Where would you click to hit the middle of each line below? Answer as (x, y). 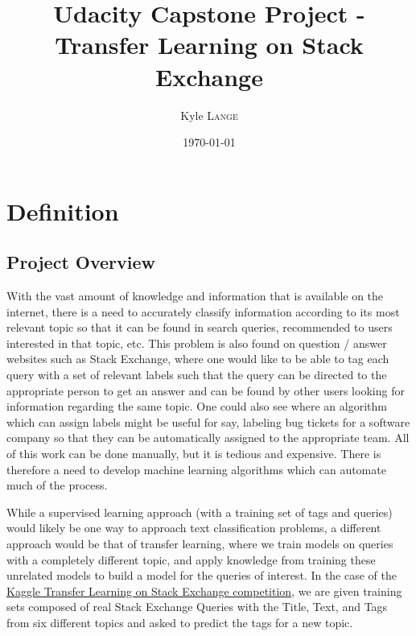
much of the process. (57, 485)
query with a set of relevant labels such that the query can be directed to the (197, 375)
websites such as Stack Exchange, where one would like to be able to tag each (198, 359)
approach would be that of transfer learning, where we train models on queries (200, 543)
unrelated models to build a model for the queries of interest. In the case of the (202, 575)
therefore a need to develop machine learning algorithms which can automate (196, 469)
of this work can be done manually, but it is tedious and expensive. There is (194, 454)
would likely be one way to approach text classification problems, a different (194, 528)
